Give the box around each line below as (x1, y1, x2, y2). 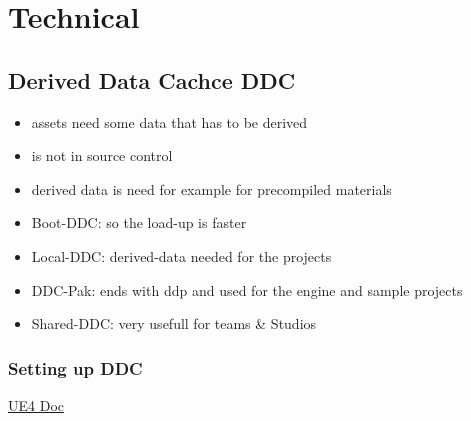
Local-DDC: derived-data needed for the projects (31, 245, 332, 266)
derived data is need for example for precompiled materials (31, 178, 392, 199)
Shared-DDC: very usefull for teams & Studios (31, 313, 317, 334)
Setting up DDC (8, 355, 143, 380)
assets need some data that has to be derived (31, 111, 308, 132)
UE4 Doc (8, 394, 64, 415)
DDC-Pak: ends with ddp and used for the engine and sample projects (31, 279, 463, 300)
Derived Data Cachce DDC (8, 64, 296, 95)
